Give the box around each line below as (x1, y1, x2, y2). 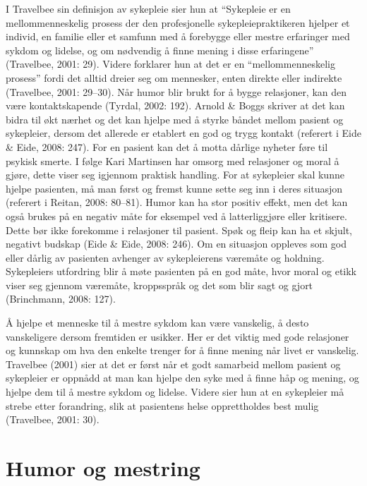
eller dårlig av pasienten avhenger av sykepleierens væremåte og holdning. (6, 250, 325, 265)
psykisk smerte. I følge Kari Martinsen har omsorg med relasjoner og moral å (6, 153, 339, 168)
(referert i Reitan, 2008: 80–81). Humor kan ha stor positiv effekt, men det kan (6, 195, 348, 209)
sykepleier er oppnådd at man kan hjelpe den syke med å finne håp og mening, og (6, 370, 359, 385)
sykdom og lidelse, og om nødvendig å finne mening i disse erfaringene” (6, 42, 314, 57)
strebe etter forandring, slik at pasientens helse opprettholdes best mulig (6, 398, 319, 413)
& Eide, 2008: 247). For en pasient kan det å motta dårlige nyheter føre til (6, 139, 328, 154)
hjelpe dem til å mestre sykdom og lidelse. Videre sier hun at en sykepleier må (6, 384, 344, 399)
